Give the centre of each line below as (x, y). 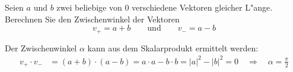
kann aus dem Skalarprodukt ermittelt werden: (173, 48)
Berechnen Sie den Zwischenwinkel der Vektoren (92, 19)
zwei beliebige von (89, 7)
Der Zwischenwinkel (41, 48)
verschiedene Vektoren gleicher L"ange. (202, 7)
